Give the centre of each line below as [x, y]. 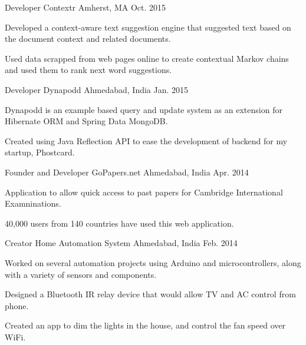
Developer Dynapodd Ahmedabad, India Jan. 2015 [97, 89]
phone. [17, 305]
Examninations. [33, 203]
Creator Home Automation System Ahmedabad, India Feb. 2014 [121, 243]
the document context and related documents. [88, 39]
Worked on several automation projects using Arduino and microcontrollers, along [153, 262]
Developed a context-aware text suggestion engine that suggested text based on [148, 27]
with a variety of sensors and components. [81, 274]
